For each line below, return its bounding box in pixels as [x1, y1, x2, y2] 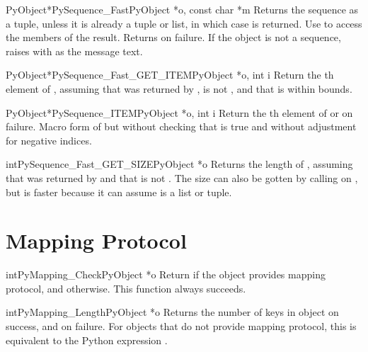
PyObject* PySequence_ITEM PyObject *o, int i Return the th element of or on [6, 105, 353, 120]
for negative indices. [6, 132, 92, 147]
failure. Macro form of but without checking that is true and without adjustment [6, 119, 357, 134]
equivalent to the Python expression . [6, 332, 168, 347]
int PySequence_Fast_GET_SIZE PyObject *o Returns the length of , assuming [6, 157, 353, 171]
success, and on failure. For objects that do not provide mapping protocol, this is [6, 319, 357, 334]
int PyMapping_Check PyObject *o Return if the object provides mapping [6, 267, 326, 282]
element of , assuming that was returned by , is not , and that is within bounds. [6, 81, 352, 96]
